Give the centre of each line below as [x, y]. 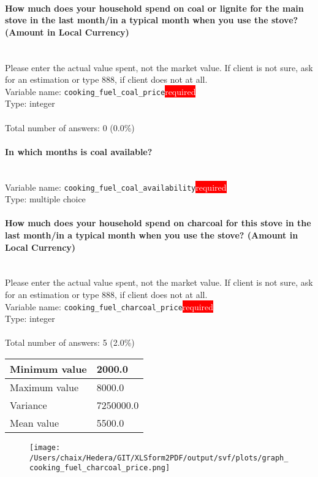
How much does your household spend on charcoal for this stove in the [158, 223]
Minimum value [48, 369]
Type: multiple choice [45, 199]
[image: [45, 448]
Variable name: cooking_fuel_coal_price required [100, 91]
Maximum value [44, 387]
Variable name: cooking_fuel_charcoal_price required [109, 306]
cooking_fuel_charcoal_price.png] [100, 468]
